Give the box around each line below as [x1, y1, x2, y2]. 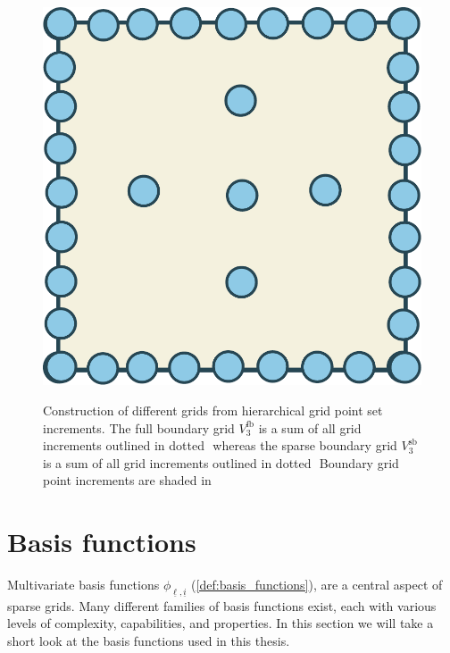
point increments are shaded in [43, 471, 212, 490]
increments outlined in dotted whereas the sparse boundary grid [43, 436, 397, 455]
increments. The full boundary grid [43, 418, 235, 437]
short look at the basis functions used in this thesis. [7, 631, 290, 649]
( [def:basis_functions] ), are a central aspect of [191, 575, 443, 594]
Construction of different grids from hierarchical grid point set [43, 401, 383, 420]
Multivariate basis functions [7, 575, 160, 594]
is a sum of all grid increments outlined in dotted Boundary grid [43, 453, 399, 472]
